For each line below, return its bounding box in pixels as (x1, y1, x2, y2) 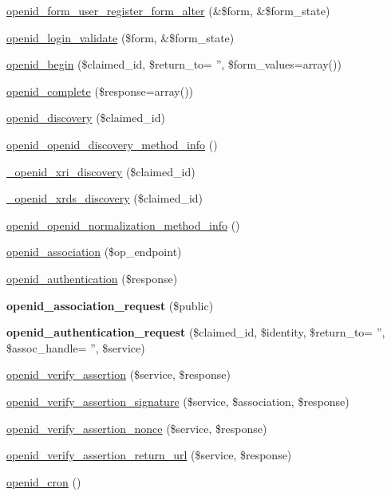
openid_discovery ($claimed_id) (6, 109, 165, 126)
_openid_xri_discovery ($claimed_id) (6, 163, 195, 179)
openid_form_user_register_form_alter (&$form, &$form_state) (6, 2, 330, 18)
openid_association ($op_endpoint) (6, 243, 182, 260)
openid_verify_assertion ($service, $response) (6, 366, 231, 383)
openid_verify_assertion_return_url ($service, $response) (6, 447, 292, 463)
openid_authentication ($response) (6, 270, 178, 286)
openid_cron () (6, 473, 81, 490)
